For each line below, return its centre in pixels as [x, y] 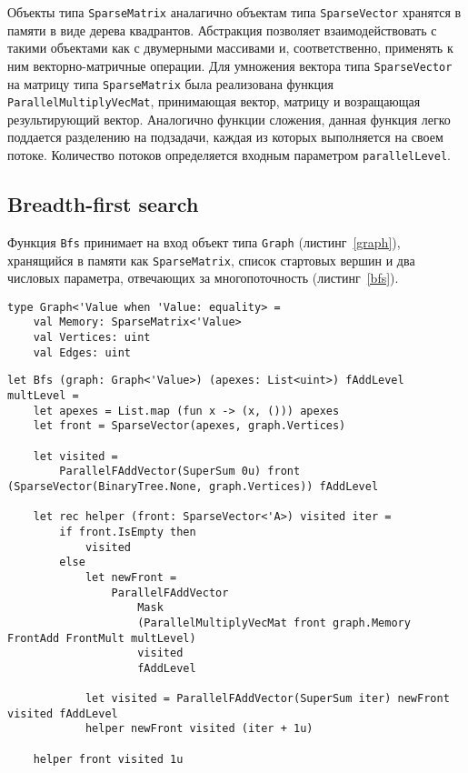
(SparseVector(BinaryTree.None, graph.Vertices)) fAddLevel [193, 486]
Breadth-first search [103, 204]
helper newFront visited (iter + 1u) [199, 729]
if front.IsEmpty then [128, 532]
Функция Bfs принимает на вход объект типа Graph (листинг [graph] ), [204, 241]
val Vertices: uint [92, 338]
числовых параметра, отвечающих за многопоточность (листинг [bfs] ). [203, 278]
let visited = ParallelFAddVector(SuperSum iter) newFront [267, 699]
